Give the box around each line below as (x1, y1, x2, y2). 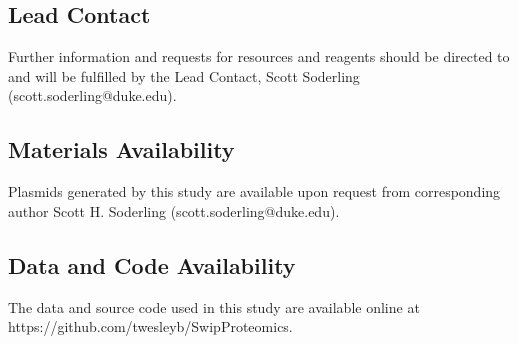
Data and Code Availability (8, 249, 296, 280)
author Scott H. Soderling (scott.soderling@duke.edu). (8, 200, 340, 221)
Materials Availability (8, 134, 235, 165)
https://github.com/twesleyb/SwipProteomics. (8, 316, 293, 337)
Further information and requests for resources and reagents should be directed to (8, 46, 510, 67)
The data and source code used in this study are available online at (8, 296, 420, 317)
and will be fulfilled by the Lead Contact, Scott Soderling (8, 65, 360, 86)
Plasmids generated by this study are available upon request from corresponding (8, 181, 501, 202)
